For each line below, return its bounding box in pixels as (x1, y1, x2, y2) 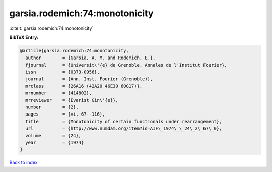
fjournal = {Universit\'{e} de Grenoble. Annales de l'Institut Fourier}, (25, 62, 228, 68)
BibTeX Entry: (9, 34, 39, 40)
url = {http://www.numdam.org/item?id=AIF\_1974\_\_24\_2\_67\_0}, (25, 126, 222, 131)
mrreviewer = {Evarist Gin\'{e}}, (25, 97, 118, 103)
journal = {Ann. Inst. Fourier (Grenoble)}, (25, 76, 153, 82)
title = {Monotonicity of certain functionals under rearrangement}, (25, 119, 222, 124)
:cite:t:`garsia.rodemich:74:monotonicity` (9, 25, 94, 31)
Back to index (9, 159, 38, 166)
